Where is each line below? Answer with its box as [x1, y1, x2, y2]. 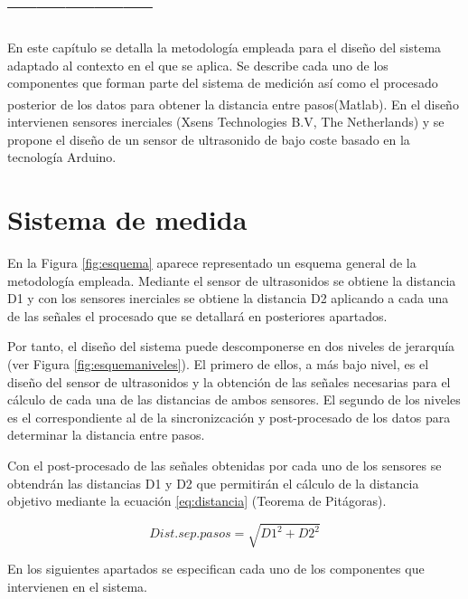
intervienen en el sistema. [7, 576, 147, 595]
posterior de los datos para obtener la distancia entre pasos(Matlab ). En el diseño [7, 94, 459, 113]
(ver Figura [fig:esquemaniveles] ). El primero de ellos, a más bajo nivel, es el [7, 355, 429, 374]
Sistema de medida [7, 201, 248, 238]
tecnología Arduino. [7, 147, 117, 166]
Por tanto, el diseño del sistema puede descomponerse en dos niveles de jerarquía [7, 337, 455, 356]
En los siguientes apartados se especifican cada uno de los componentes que [7, 559, 425, 578]
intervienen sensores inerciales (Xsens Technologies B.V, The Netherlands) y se [7, 112, 445, 131]
